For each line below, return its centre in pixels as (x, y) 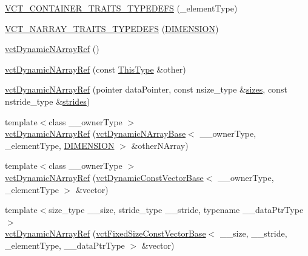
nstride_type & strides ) (48, 101)
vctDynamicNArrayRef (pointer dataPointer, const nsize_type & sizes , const (146, 89)
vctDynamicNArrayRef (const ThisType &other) (95, 69)
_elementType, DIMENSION (60, 145)
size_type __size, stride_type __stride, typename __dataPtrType (176, 210)
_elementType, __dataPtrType (65, 245)
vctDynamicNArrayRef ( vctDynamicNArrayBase (95, 133)
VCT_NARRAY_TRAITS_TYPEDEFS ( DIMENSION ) (112, 28)
